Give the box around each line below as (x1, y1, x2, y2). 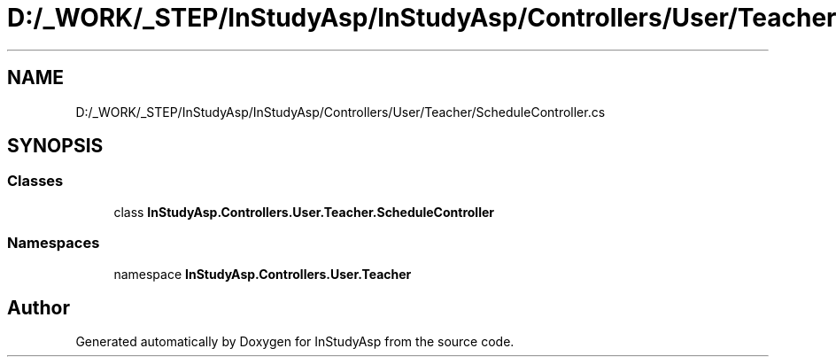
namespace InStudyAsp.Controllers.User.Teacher (113, 266, 412, 282)
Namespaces (7, 234, 100, 252)
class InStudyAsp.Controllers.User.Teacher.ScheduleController (113, 204, 494, 220)
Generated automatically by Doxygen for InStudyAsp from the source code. (75, 334, 515, 350)
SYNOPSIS (7, 135, 104, 158)
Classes (7, 172, 64, 190)
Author (7, 296, 70, 319)
